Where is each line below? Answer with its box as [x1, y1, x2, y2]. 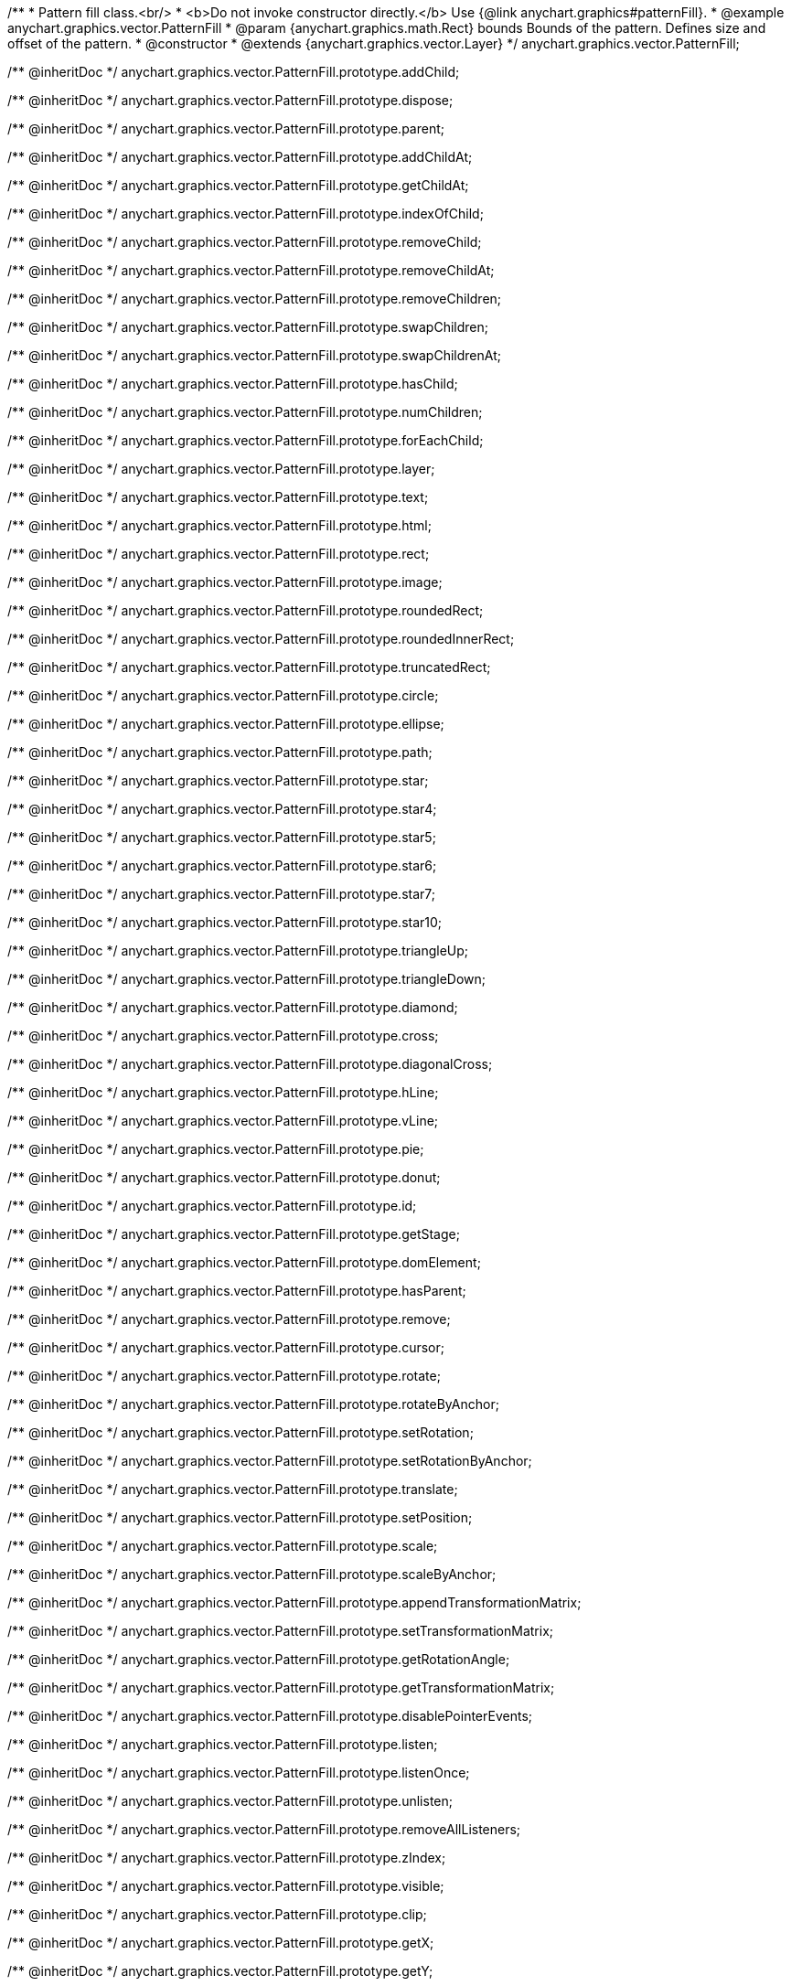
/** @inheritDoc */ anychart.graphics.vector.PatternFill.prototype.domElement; [7, 1255, 481, 1270]
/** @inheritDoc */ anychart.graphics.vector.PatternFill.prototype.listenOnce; [7, 1765, 470, 1780]
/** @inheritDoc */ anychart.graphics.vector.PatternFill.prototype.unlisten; [7, 1793, 453, 1809]
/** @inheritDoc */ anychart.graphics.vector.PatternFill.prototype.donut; [7, 1169, 441, 1185]
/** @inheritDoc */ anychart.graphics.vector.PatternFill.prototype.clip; [7, 1906, 427, 1922]
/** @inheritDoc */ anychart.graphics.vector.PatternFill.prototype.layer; [7, 461, 435, 476]
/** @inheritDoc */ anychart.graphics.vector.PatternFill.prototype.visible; [7, 1878, 444, 1894]
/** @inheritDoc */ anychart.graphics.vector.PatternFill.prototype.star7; [7, 886, 436, 902]
